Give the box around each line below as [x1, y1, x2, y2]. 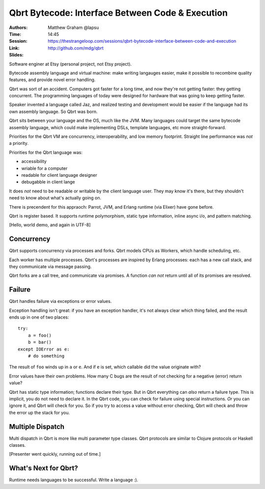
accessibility [21, 159, 47, 164]
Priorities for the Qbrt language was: [9, 149, 83, 155]
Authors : [9, 25, 28, 30]
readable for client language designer [21, 172, 98, 178]
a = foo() [27, 332, 52, 338]
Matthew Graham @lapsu [48, 25, 99, 30]
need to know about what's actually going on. [9, 195, 102, 201]
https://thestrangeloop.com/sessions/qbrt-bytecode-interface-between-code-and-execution [48, 38, 237, 44]
